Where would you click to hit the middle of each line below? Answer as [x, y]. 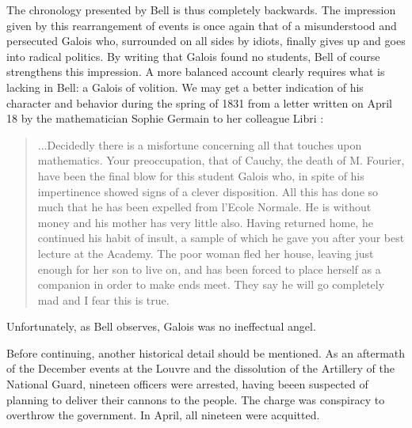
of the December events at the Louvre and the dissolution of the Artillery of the [200, 368]
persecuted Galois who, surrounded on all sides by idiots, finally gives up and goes [206, 41]
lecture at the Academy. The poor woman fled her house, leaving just [206, 253]
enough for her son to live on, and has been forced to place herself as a [209, 269]
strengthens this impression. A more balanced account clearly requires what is [196, 72]
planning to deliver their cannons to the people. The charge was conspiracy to [196, 399]
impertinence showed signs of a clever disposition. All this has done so [208, 191]
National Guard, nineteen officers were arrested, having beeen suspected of [187, 384]
